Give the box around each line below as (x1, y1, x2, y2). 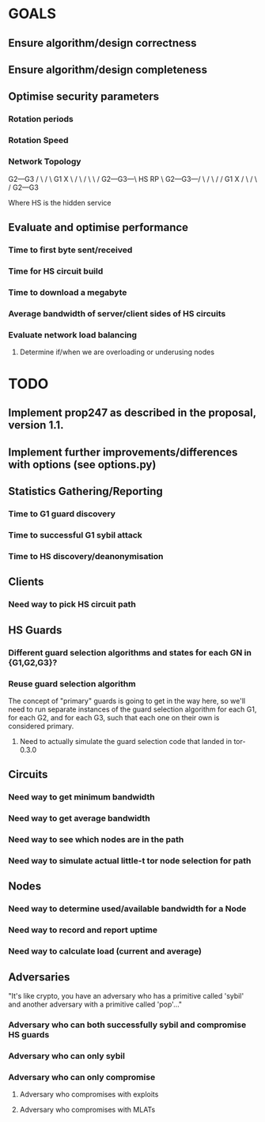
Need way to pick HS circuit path (8, 599, 136, 610)
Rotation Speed (8, 135, 69, 146)
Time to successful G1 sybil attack (8, 530, 142, 541)
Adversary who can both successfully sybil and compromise (8, 1019, 247, 1030)
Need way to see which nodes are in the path (8, 834, 184, 845)
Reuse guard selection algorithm (8, 678, 136, 689)
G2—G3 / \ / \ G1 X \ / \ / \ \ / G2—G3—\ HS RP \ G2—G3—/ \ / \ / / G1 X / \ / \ (8, 174, 258, 183)
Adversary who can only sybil (8, 1050, 125, 1061)
